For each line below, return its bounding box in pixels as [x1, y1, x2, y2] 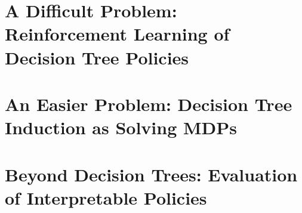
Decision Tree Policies [5, 45, 189, 69]
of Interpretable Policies [5, 185, 207, 209]
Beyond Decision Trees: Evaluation [5, 162, 298, 186]
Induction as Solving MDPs [5, 115, 238, 140]
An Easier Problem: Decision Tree [5, 91, 292, 116]
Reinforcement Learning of [5, 21, 230, 46]
